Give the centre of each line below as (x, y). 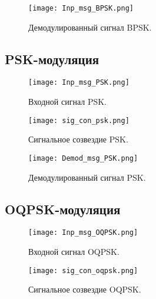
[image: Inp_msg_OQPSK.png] (83, 233)
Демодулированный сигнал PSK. (87, 177)
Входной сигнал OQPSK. (74, 252)
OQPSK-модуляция (63, 209)
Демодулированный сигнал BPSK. (90, 27)
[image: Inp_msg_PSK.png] (79, 83)
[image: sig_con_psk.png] (79, 120)
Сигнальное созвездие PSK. (78, 139)
